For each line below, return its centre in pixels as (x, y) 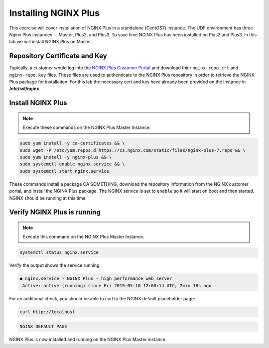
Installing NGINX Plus (54, 13)
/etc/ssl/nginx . (25, 89)
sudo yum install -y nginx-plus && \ (66, 157)
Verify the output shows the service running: (55, 265)
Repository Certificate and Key (58, 56)
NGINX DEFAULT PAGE (43, 327)
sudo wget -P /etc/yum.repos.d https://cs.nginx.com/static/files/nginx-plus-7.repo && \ (133, 150)
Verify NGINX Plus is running (55, 212)
